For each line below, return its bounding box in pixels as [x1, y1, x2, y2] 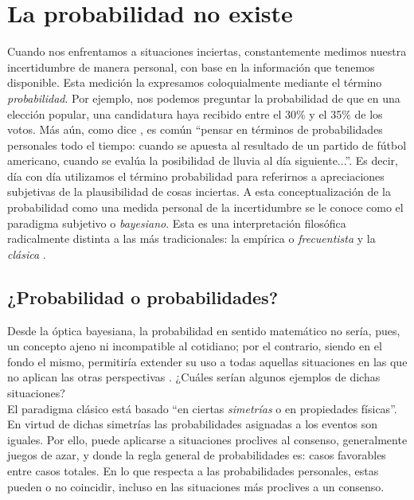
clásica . [7, 245, 46, 262]
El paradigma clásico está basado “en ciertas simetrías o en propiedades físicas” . [7, 400, 397, 416]
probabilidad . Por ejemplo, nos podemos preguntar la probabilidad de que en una [7, 89, 400, 106]
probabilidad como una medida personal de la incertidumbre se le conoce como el [7, 199, 404, 216]
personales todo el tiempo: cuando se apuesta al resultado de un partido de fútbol [7, 136, 407, 153]
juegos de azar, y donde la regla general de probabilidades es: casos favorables [7, 447, 386, 463]
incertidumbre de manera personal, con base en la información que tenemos [7, 58, 375, 75]
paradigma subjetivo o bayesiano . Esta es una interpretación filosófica [7, 214, 346, 231]
